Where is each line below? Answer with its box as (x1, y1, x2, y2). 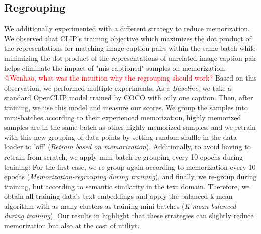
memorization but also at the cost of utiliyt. (4, 220, 140, 231)
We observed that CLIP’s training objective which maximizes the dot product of (4, 33, 251, 43)
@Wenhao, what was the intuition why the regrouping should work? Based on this (4, 72, 257, 83)
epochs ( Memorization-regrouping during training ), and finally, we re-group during (4, 171, 257, 182)
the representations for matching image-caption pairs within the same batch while (4, 43, 256, 53)
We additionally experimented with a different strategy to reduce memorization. (4, 23, 250, 34)
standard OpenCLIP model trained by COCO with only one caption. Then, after (4, 92, 253, 103)
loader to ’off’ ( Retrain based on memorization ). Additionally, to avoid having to (4, 141, 251, 152)
